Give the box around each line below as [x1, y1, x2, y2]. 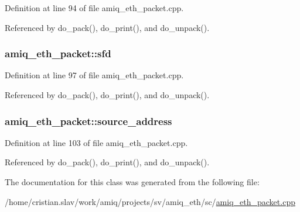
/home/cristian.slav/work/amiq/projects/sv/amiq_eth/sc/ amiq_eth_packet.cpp [5, 195, 295, 207]
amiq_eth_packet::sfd [5, 46, 111, 61]
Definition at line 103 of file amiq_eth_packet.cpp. [5, 136, 188, 148]
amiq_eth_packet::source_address [5, 113, 172, 128]
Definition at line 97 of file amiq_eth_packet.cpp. [5, 69, 184, 81]
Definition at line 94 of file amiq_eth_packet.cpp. [5, 2, 184, 13]
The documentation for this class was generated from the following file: [5, 176, 260, 187]
